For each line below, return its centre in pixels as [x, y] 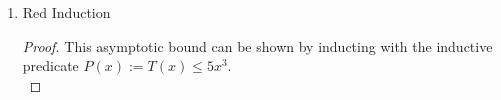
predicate [50, 65]
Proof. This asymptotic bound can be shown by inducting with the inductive [257, 45]
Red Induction [66, 12]
